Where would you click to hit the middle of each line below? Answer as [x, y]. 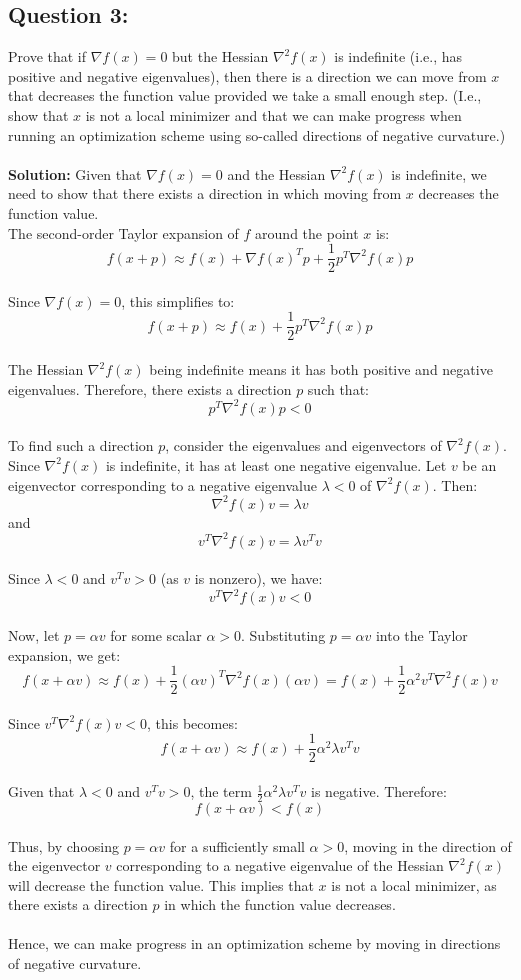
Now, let [34, 634]
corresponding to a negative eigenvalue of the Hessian [280, 865]
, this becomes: [192, 722]
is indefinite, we [439, 173]
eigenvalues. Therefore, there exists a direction [150, 388]
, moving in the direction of [428, 845]
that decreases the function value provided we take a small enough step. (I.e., [245, 95]
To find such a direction [81, 445]
